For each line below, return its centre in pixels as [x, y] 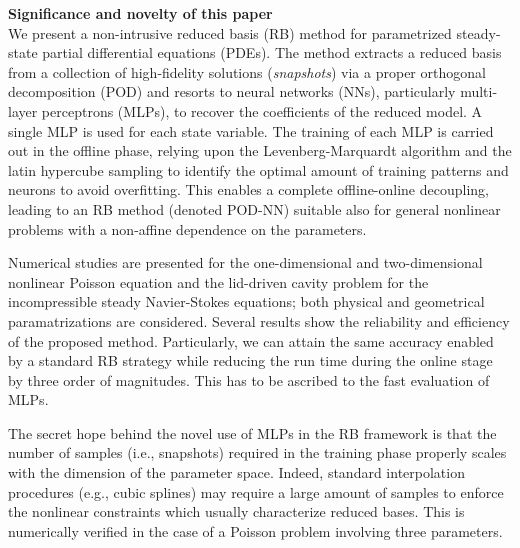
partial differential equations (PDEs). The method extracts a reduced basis [272, 52]
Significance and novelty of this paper [140, 13]
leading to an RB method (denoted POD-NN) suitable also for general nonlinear [254, 208]
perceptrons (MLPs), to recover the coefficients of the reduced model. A [262, 110]
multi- [479, 91]
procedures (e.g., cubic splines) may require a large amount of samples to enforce [256, 491]
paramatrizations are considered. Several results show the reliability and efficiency [259, 320]
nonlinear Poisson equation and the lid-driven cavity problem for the [218, 281]
